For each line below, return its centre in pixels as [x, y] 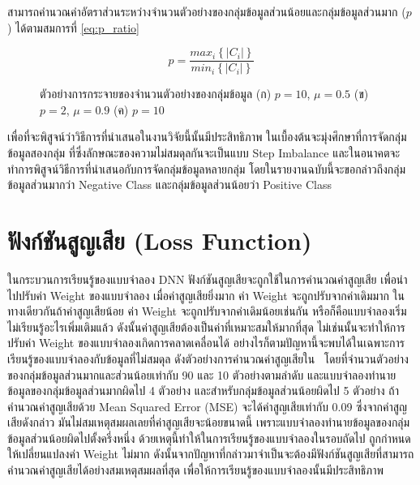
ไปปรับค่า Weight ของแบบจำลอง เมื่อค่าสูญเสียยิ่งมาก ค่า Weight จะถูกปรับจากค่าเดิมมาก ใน [206, 295]
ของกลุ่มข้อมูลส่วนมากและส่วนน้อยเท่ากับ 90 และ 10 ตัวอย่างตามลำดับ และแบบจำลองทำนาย [202, 374]
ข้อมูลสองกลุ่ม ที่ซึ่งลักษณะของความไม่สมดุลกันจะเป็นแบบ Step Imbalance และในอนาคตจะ [204, 153]
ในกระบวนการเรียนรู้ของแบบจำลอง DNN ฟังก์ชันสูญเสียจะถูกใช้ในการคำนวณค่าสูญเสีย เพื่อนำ [208, 279]
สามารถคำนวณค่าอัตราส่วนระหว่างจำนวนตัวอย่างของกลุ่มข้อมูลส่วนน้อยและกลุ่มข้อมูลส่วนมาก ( [207, 11]
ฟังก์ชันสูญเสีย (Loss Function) [160, 240]
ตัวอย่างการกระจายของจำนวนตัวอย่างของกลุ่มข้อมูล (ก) [156, 94]
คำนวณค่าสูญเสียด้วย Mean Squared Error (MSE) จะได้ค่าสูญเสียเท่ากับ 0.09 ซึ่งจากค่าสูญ [208, 406]
